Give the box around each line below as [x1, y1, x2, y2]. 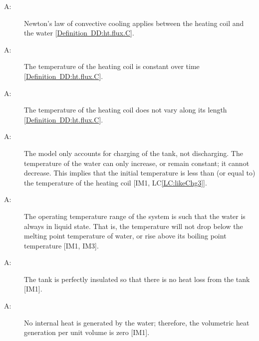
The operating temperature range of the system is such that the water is [24, 210, 246, 221]
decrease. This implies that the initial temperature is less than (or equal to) [24, 167, 256, 178]
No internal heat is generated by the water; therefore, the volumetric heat [24, 317, 250, 327]
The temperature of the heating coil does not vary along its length [24, 104, 227, 115]
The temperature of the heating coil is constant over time [24, 61, 200, 71]
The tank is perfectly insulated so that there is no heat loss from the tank [24, 273, 250, 284]
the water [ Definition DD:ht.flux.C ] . [24, 27, 134, 38]
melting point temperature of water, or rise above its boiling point [24, 230, 227, 241]
